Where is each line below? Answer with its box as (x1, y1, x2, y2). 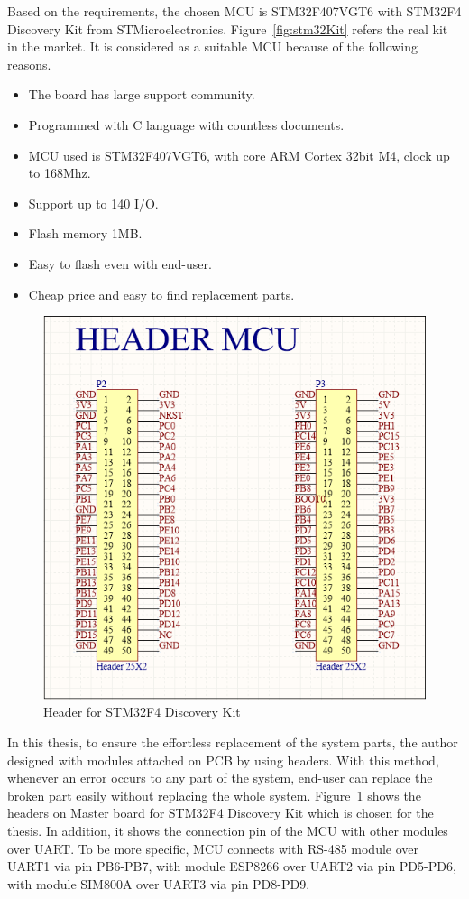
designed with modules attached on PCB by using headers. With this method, (7, 750, 439, 769)
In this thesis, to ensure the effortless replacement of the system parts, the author (7, 733, 458, 752)
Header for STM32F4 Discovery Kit (43, 702, 241, 721)
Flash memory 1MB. (28, 224, 143, 243)
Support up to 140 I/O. (28, 193, 159, 212)
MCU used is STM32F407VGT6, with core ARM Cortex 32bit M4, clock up (28, 145, 450, 164)
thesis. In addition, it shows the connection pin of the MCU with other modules (7, 821, 448, 840)
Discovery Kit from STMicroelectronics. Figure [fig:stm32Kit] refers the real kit (7, 19, 448, 38)
